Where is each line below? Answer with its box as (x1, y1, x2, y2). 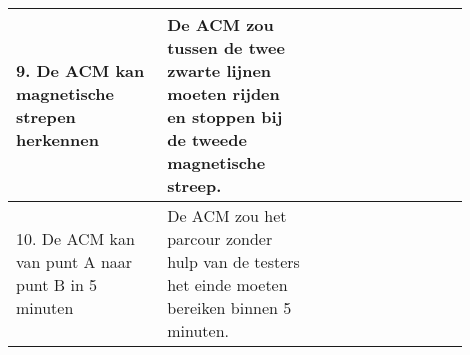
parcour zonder (167, 227, 273, 250)
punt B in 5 (16, 273, 98, 296)
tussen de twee (167, 36, 285, 59)
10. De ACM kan (16, 227, 135, 250)
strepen (16, 105, 76, 128)
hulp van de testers (167, 250, 300, 273)
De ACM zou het (167, 204, 287, 227)
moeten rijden (167, 82, 280, 105)
